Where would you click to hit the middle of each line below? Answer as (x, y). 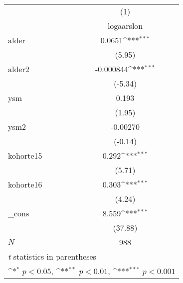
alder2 (19, 69)
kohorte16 (25, 184)
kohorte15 (25, 155)
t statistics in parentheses (52, 256)
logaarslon (125, 26)
